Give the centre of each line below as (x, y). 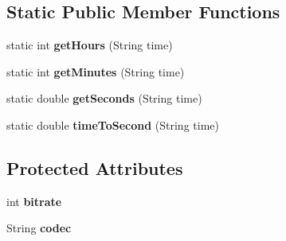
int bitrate (34, 201)
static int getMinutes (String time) (96, 71)
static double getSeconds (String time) (104, 98)
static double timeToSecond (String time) (113, 124)
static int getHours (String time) (90, 45)
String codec (39, 228)
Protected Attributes (95, 167)
